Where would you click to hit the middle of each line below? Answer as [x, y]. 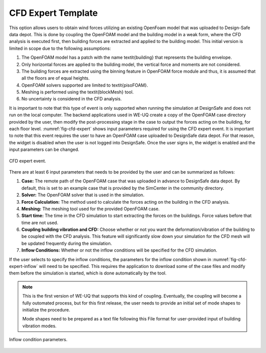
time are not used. [40, 222]
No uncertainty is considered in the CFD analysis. [72, 99]
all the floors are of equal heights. [55, 78]
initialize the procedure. [46, 310]
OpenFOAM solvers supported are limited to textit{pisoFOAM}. [85, 85]
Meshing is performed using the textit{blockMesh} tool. [78, 92]
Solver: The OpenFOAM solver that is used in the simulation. [83, 195]
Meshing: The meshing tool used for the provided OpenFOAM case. [91, 209]
